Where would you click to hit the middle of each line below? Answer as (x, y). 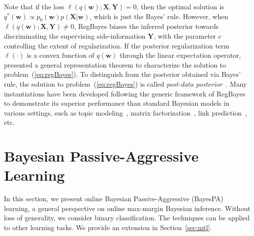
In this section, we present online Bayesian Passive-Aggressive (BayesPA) (114, 199)
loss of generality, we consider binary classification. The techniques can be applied (127, 218)
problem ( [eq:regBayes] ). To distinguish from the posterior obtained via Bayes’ (122, 74)
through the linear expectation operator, (180, 55)
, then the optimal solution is (180, 6)
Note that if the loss (34, 6)
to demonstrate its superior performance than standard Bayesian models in (117, 103)
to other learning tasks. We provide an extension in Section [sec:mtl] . (108, 227)
